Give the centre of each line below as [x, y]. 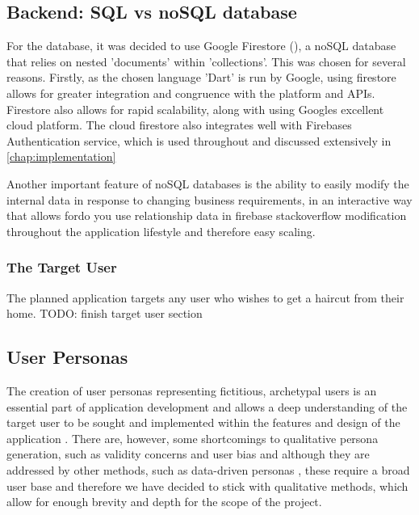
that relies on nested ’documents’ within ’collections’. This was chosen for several [206, 61]
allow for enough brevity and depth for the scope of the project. [164, 502]
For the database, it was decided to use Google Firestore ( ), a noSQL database [201, 46]
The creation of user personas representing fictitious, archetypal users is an [192, 390]
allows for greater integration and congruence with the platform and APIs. [191, 93]
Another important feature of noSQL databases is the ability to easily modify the [208, 183]
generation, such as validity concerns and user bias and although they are [188, 454]
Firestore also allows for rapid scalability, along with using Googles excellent [195, 109]
